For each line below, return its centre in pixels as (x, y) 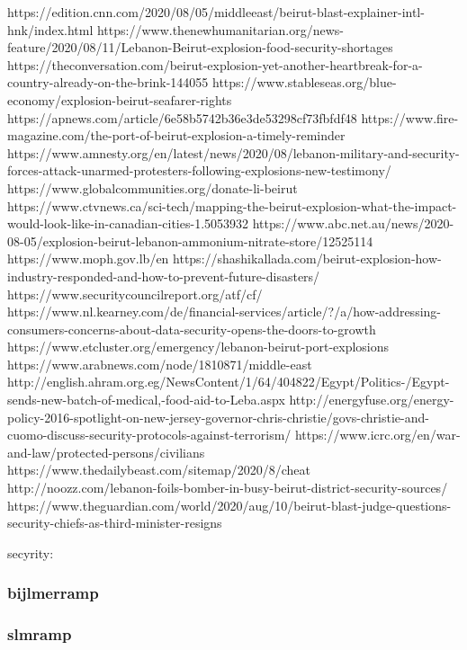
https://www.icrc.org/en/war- (377, 435)
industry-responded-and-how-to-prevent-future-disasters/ (164, 276)
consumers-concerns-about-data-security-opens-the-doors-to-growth (192, 329)
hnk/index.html (50, 29)
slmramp (40, 634)
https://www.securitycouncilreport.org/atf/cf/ (135, 294)
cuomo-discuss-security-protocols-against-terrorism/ (149, 435)
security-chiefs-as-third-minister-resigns (115, 523)
